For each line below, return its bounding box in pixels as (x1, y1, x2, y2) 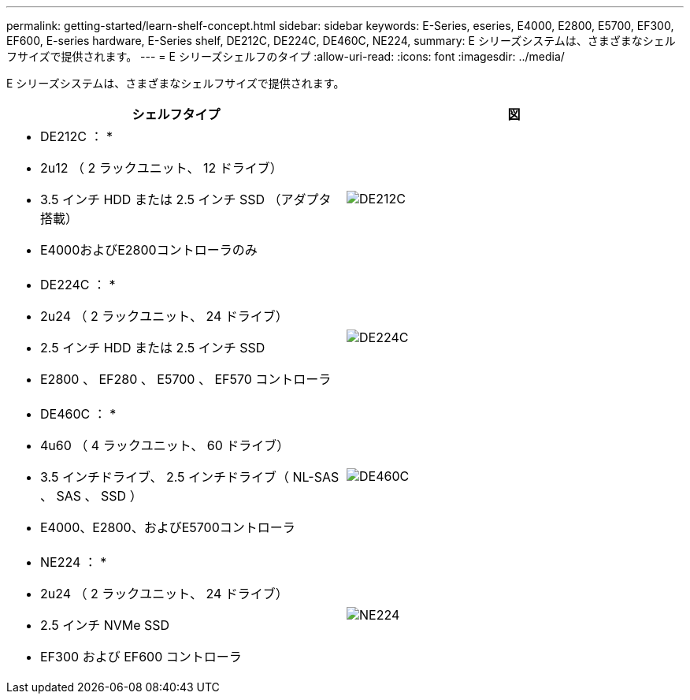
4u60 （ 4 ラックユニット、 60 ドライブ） (40, 438, 290, 453)
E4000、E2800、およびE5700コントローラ (40, 519, 295, 535)
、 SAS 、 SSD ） (40, 488, 143, 504)
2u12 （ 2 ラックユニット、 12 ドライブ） (40, 160, 283, 176)
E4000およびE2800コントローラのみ (40, 242, 258, 258)
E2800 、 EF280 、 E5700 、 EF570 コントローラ (40, 371, 332, 387)
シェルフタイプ (132, 106, 221, 122)
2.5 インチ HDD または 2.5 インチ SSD (40, 340, 265, 356)
